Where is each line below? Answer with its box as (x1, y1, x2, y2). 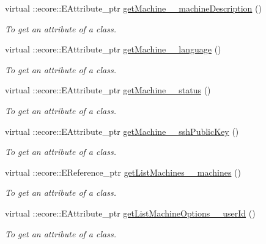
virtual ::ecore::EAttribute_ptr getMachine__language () (5, 43, 221, 56)
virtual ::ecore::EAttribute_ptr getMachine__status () (5, 84, 211, 96)
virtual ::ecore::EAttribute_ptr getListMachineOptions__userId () (5, 206, 256, 219)
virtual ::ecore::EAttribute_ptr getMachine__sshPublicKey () (5, 124, 239, 137)
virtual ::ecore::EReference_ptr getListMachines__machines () (5, 165, 241, 178)
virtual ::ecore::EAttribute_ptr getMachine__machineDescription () (5, 2, 262, 14)
